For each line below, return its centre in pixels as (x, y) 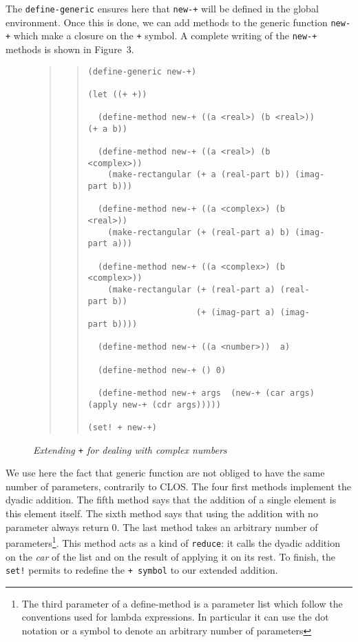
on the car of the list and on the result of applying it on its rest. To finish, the (170, 556)
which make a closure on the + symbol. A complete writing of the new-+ (165, 36)
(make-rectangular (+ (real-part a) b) (199, 232)
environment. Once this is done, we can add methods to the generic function (167, 22)
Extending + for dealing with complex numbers (130, 449)
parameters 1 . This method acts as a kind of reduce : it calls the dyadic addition (173, 542)
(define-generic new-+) (142, 71)
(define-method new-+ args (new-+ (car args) (206, 393)
